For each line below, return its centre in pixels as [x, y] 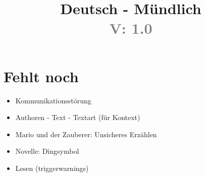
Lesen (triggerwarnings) [52, 168]
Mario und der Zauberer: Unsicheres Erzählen [86, 134]
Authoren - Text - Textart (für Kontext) [78, 117]
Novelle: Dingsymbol [47, 151]
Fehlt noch [41, 76]
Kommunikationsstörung [53, 100]
